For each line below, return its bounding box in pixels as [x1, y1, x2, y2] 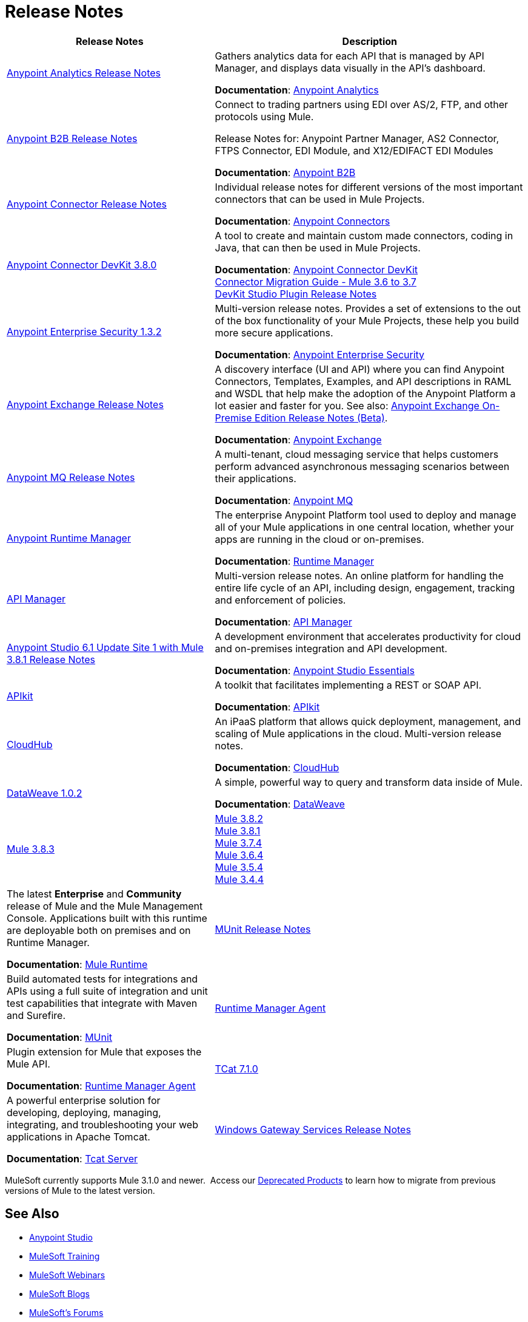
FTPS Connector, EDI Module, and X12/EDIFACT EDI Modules [215, 144, 493, 157]
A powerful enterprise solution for [7, 1094, 161, 1106]
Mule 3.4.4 [215, 873, 264, 885]
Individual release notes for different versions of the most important [215, 180, 523, 193]
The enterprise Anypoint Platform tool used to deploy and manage [215, 508, 516, 521]
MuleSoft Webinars [29, 1269, 105, 1280]
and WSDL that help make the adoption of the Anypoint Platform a [215, 387, 516, 400]
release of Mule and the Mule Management [7, 899, 203, 912]
